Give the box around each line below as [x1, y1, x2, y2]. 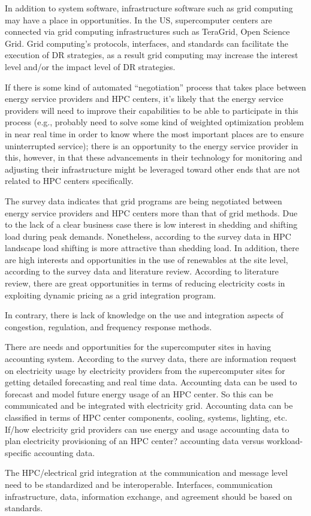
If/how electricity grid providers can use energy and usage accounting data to [5, 423, 289, 435]
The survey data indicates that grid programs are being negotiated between [5, 194, 282, 207]
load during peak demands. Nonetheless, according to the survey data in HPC [5, 230, 291, 242]
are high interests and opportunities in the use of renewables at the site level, [5, 253, 288, 265]
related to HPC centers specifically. [5, 174, 134, 187]
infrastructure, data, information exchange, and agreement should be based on [5, 490, 292, 502]
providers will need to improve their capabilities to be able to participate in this [5, 104, 298, 116]
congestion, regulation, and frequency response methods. [5, 320, 212, 333]
